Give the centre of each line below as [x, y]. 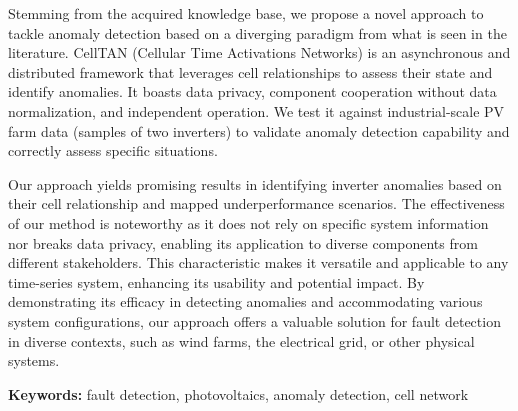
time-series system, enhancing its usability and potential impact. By [216, 281]
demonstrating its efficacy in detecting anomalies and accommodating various [245, 301]
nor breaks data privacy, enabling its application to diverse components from [243, 242]
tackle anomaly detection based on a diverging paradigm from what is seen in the [257, 32]
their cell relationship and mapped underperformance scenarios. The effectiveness [256, 203]
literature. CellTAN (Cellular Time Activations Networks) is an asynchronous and [259, 52]
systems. [34, 360]
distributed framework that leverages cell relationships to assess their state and [250, 71]
